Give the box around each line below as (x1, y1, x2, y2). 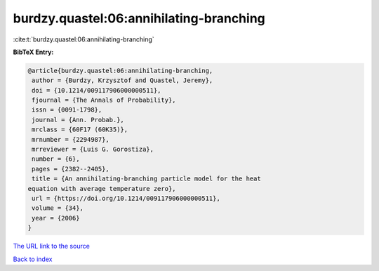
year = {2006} (32, 214, 80, 222)
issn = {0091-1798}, (32, 106, 102, 114)
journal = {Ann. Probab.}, (32, 116, 124, 124)
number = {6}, (32, 155, 80, 163)
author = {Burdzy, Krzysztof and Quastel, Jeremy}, (32, 77, 213, 84)
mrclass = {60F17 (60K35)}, (32, 126, 128, 133)
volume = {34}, (32, 204, 84, 212)
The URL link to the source (13, 242, 91, 251)
